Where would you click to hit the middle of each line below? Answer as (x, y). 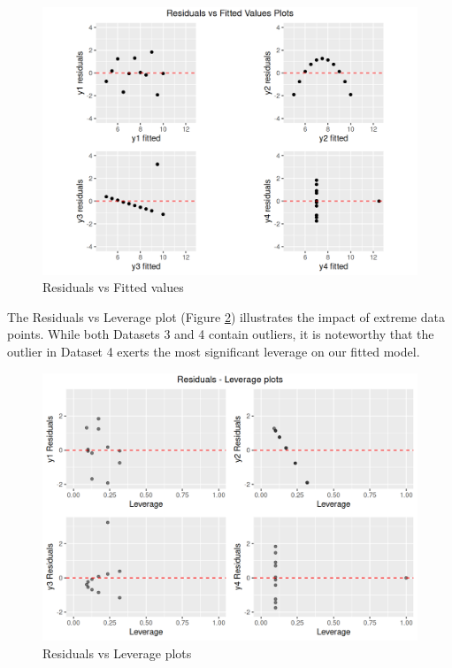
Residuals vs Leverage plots (117, 653)
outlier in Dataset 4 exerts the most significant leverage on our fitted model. (214, 352)
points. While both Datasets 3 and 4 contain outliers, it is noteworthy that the (221, 334)
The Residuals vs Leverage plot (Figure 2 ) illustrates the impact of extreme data (226, 316)
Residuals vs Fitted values (113, 287)
